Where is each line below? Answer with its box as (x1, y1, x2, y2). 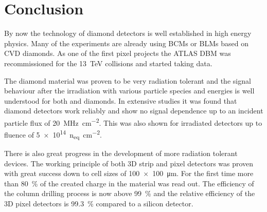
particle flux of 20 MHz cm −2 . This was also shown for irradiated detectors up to (4, 115, 262, 128)
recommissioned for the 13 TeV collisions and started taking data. (4, 57, 212, 68)
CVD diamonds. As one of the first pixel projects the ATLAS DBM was (4, 48, 231, 59)
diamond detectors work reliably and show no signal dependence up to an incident (4, 105, 263, 116)
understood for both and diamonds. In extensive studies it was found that (4, 95, 237, 106)
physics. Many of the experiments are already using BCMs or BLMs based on (4, 37, 248, 48)
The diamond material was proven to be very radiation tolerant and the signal (4, 75, 251, 86)
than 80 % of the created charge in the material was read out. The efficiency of (4, 178, 254, 188)
